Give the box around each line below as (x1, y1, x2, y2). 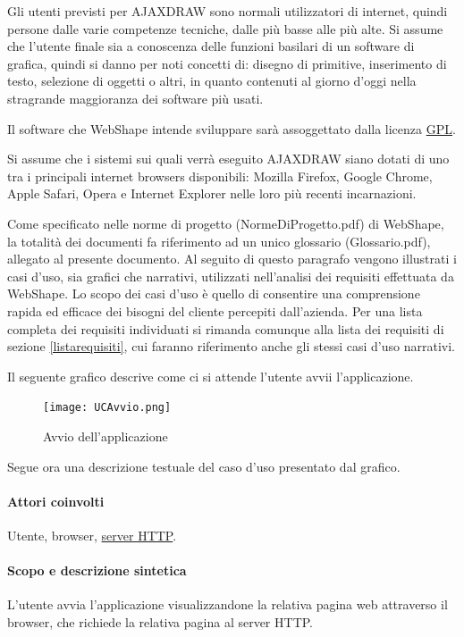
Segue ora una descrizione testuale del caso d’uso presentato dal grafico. (7, 457, 401, 475)
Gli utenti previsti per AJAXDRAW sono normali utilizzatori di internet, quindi (7, 2, 448, 20)
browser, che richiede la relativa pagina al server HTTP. (7, 612, 314, 631)
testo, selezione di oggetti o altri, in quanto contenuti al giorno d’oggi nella (7, 71, 417, 90)
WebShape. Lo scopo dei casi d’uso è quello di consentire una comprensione (7, 284, 420, 303)
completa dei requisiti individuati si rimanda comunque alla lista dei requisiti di (7, 319, 444, 338)
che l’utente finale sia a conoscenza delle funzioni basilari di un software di (7, 37, 415, 55)
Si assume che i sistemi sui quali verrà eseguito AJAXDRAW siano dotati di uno (7, 149, 450, 168)
